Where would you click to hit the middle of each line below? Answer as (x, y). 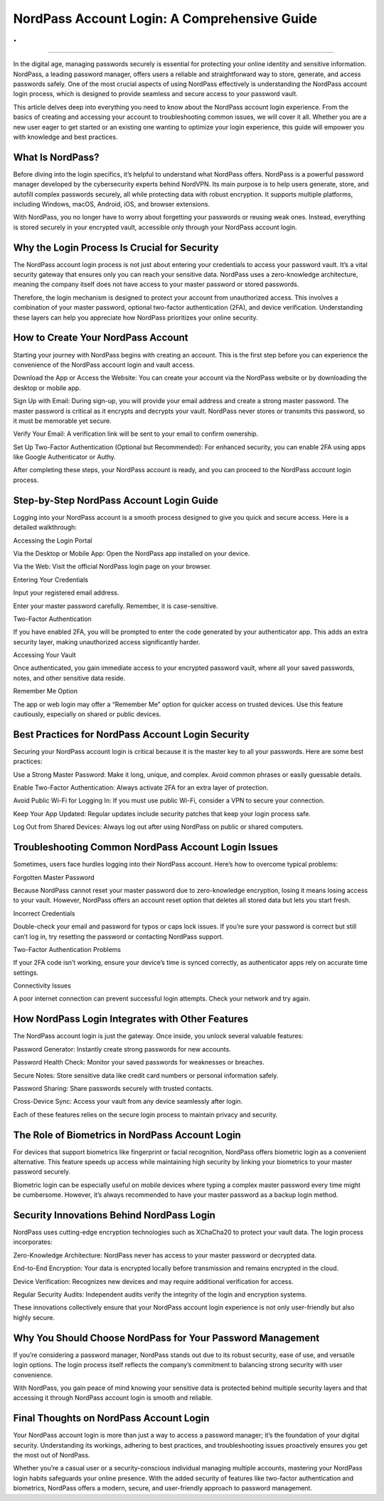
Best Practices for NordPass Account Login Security (131, 734)
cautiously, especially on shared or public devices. (87, 714)
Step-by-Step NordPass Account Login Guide (116, 500)
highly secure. (34, 1317)
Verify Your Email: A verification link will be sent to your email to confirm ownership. (136, 434)
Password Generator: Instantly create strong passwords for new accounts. (122, 1049)
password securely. (42, 1172)
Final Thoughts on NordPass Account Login (111, 1418)
